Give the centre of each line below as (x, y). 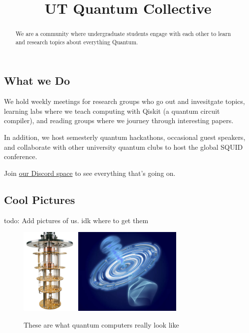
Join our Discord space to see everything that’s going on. (90, 173)
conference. (21, 156)
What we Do (37, 81)
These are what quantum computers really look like (101, 324)
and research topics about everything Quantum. (77, 42)
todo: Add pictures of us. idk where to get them (76, 220)
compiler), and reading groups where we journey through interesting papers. (119, 120)
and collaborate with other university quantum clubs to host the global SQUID (124, 147)
